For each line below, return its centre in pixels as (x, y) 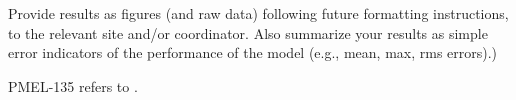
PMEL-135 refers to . (73, 85)
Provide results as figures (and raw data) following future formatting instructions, (258, 13)
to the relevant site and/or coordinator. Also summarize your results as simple (248, 32)
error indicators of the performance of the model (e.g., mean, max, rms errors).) (253, 52)
